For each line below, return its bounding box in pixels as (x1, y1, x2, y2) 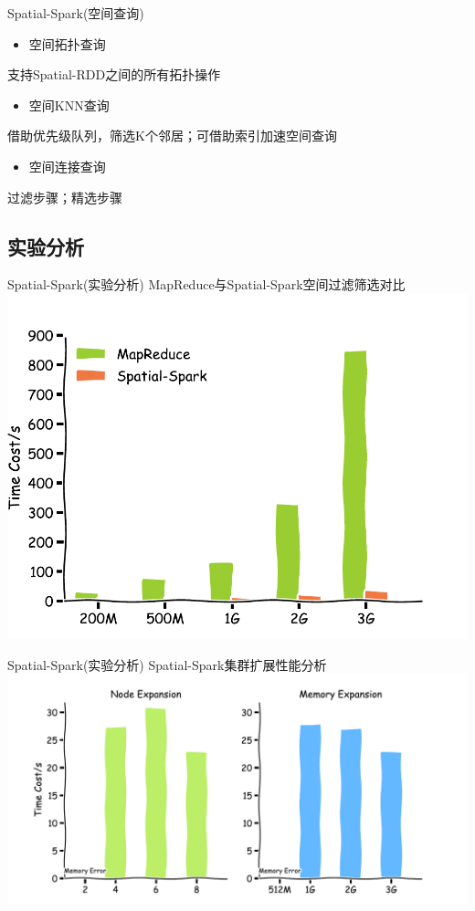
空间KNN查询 (28, 95, 110, 114)
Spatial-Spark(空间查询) (7, 4, 144, 22)
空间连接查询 (28, 156, 106, 175)
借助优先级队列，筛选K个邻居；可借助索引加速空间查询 (7, 126, 337, 145)
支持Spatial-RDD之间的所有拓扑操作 (7, 65, 221, 84)
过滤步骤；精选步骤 (7, 187, 122, 206)
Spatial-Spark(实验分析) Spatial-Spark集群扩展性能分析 (7, 654, 327, 674)
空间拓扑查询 (28, 34, 106, 53)
